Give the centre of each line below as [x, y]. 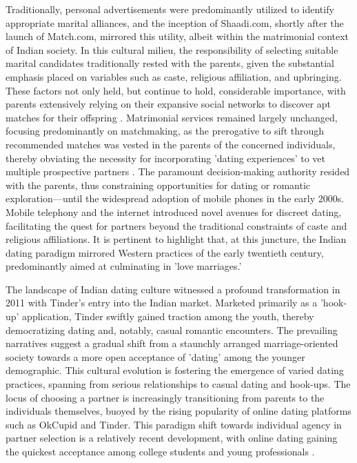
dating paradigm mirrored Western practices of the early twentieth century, [165, 252]
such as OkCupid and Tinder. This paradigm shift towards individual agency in [174, 424]
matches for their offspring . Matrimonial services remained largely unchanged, [172, 117]
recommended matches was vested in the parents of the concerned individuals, [171, 144]
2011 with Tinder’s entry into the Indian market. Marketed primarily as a [162, 303]
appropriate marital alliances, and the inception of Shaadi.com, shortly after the [175, 22]
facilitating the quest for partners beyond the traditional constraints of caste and [176, 225]
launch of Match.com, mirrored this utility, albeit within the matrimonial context [177, 36]
